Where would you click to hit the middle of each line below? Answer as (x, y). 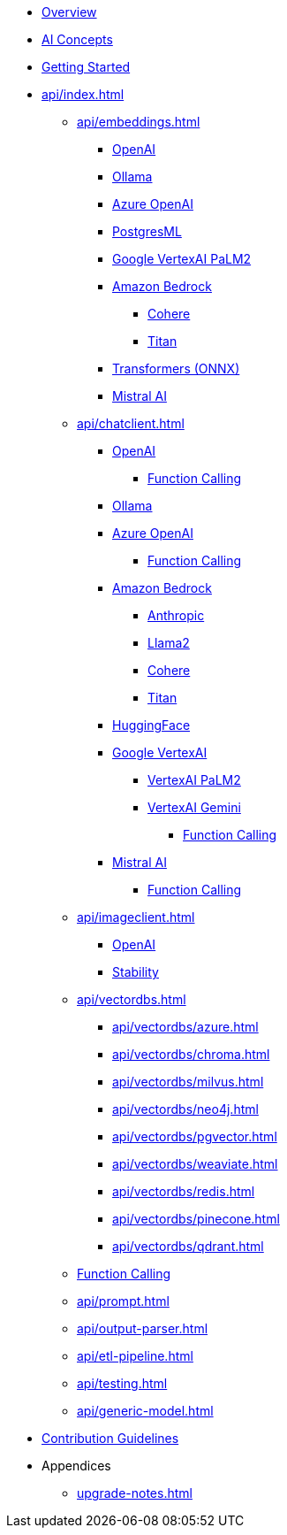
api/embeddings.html (139, 122)
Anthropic (176, 615)
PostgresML (147, 231)
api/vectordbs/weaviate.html (195, 1164)
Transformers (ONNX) (176, 368)
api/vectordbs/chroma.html (191, 1054)
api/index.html (83, 94)
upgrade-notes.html (135, 1493)
